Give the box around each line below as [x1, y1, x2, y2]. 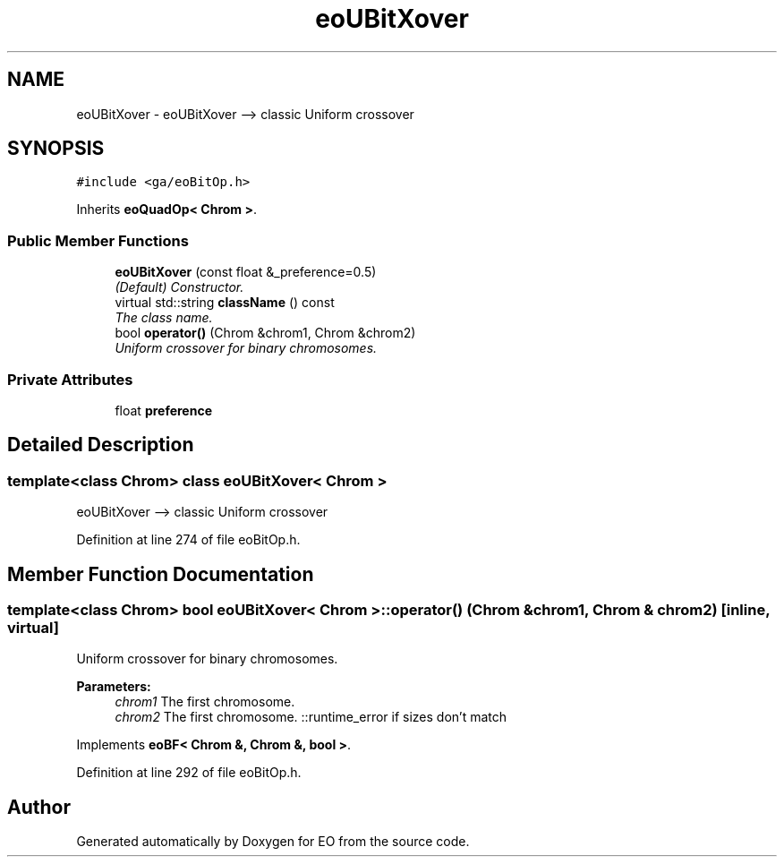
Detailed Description [7, 433, 194, 457]
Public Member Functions [7, 231, 189, 250]
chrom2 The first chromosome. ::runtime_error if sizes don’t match [115, 709, 507, 725]
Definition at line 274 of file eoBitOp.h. [76, 532, 301, 548]
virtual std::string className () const [115, 295, 335, 311]
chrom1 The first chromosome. [115, 694, 295, 710]
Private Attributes [7, 370, 133, 389]
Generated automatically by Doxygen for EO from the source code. [76, 834, 470, 850]
